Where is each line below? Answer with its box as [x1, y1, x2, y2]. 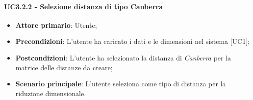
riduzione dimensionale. [15, 88, 86, 98]
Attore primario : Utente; [15, 20, 97, 30]
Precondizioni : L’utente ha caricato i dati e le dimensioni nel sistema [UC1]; [15, 36, 250, 46]
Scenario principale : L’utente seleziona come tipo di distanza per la [15, 79, 226, 89]
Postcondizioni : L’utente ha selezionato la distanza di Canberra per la [15, 52, 231, 62]
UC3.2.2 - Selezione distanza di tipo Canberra [4, 1, 163, 11]
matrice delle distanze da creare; [15, 62, 113, 72]
